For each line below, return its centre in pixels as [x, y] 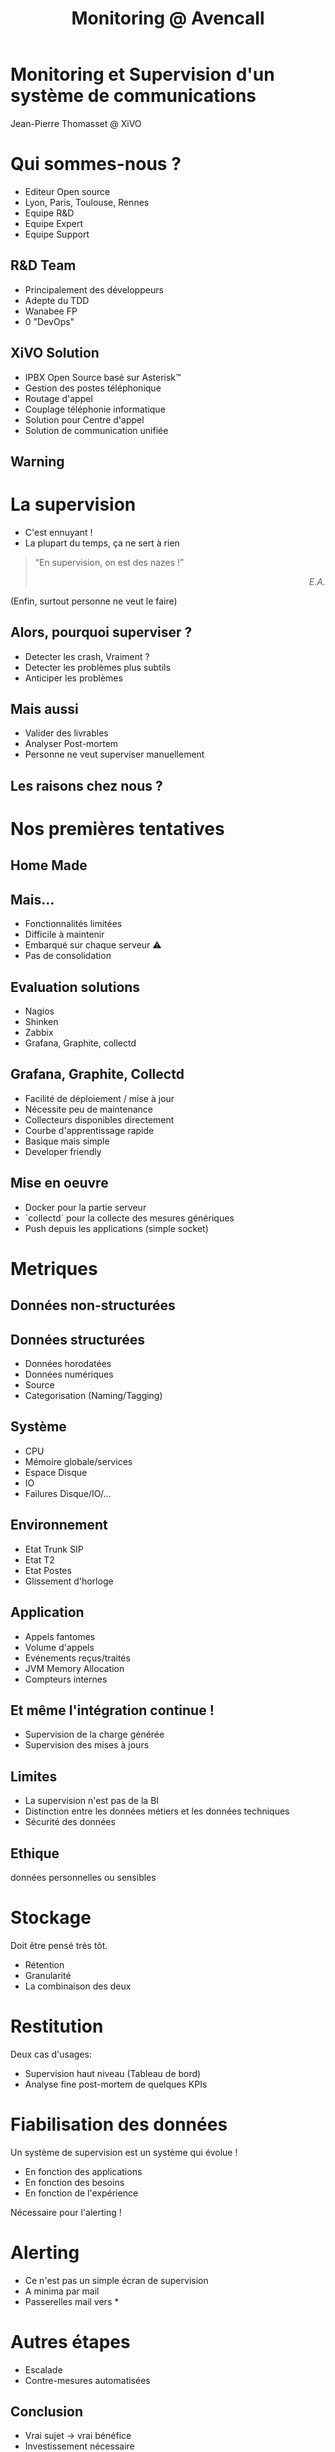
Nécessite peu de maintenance [88, 1109]
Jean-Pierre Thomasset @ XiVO [76, 123]
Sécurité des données [70, 1822]
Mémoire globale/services [78, 1461]
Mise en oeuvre [59, 1183]
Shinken [41, 1022]
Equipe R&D [49, 213]
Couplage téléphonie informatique [95, 409]
